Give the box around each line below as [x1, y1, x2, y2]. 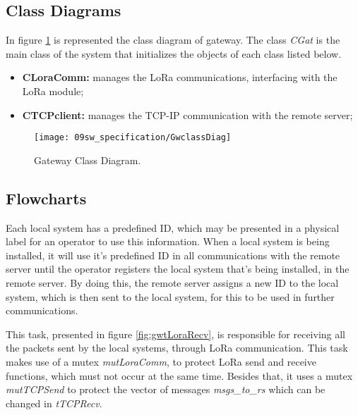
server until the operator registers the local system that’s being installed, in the [6, 261, 350, 276]
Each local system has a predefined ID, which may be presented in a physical [6, 220, 340, 235]
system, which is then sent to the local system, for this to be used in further [6, 289, 335, 304]
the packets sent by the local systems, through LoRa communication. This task [6, 340, 348, 355]
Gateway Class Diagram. [34, 152, 141, 167]
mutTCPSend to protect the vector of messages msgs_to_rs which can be [6, 382, 326, 397]
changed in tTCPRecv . [6, 395, 102, 410]
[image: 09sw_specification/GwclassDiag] [34, 132, 232, 143]
